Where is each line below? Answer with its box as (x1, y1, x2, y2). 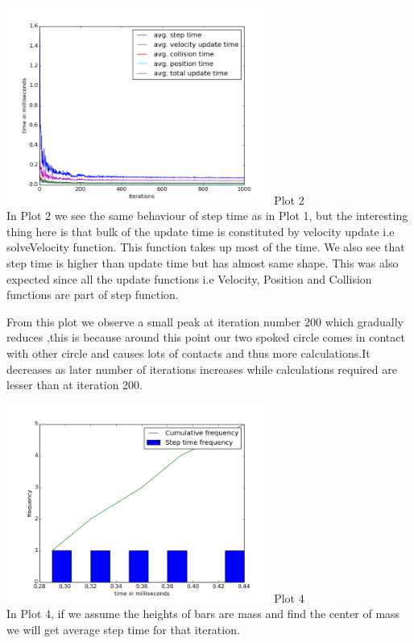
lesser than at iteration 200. (6, 376, 143, 393)
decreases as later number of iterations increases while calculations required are (6, 360, 397, 377)
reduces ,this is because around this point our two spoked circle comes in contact (6, 329, 405, 346)
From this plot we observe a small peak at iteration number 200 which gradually (6, 313, 404, 330)
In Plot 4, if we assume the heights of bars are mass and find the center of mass (6, 605, 400, 622)
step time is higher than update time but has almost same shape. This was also (6, 255, 399, 272)
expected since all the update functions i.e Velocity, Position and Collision (6, 270, 372, 287)
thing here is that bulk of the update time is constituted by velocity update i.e (6, 222, 395, 239)
